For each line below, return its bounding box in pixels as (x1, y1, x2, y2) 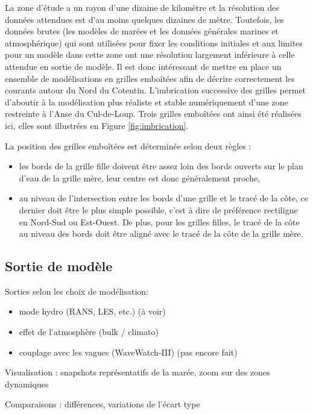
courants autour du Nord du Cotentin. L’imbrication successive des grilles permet (5, 84, 306, 96)
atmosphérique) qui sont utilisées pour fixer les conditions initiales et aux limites (5, 36, 303, 49)
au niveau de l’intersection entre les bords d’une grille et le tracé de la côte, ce (19, 192, 308, 204)
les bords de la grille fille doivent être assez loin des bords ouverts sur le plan (19, 160, 303, 172)
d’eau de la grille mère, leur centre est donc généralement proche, (19, 171, 261, 184)
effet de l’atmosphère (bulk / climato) (19, 325, 159, 338)
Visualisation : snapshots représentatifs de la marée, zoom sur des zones (5, 366, 270, 378)
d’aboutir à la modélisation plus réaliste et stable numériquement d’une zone (5, 95, 288, 108)
